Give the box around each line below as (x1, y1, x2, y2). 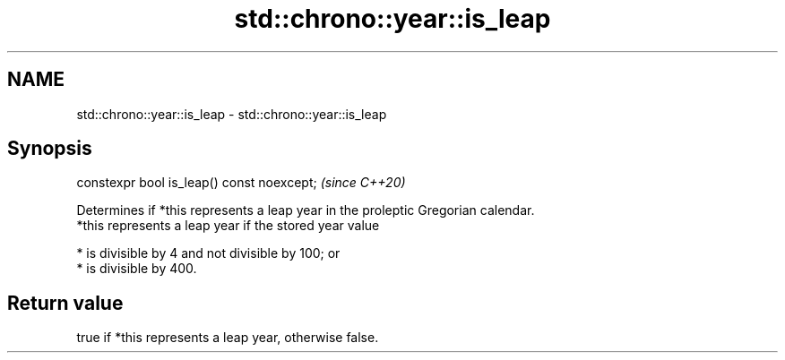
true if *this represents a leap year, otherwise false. (76, 330, 379, 346)
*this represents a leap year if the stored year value (76, 218, 380, 234)
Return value (7, 291, 124, 314)
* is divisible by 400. (76, 261, 197, 277)
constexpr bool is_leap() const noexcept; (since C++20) (76, 175, 406, 191)
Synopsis (7, 137, 92, 160)
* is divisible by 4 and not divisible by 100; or (76, 245, 341, 261)
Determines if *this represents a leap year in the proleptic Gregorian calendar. (76, 202, 535, 219)
